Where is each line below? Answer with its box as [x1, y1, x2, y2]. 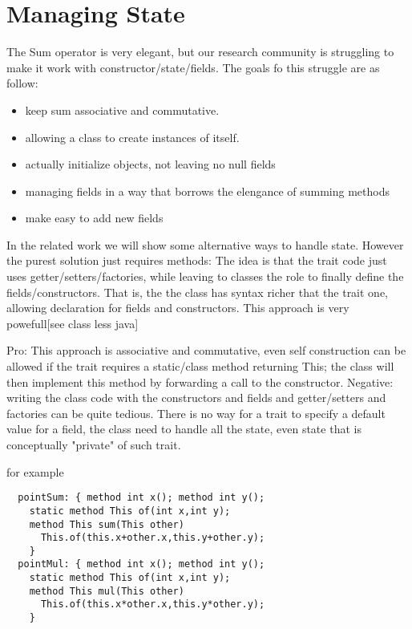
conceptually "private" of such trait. [6, 436, 181, 452]
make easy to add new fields [25, 209, 164, 226]
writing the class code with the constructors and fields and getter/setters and [6, 389, 386, 406]
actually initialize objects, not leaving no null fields [25, 156, 276, 172]
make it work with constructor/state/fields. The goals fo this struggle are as [6, 59, 380, 75]
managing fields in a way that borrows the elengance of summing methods [25, 182, 390, 199]
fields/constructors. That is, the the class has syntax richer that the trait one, [6, 283, 389, 300]
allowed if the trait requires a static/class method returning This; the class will [6, 358, 394, 375]
